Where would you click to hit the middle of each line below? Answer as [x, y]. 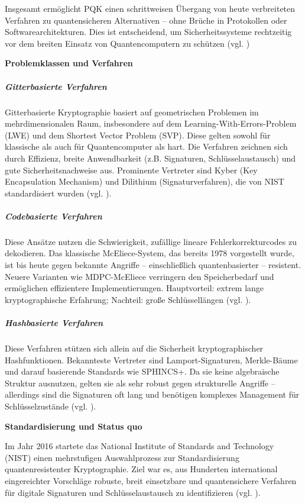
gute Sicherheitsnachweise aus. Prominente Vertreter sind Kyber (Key [131, 170]
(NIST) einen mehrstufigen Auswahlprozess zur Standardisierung [122, 457]
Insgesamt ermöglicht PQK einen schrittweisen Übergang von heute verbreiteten [150, 8]
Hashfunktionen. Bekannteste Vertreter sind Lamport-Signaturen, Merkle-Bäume [151, 359]
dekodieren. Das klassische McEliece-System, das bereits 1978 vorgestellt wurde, [150, 253]
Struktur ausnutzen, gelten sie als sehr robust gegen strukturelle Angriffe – [140, 383]
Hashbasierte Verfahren [54, 323]
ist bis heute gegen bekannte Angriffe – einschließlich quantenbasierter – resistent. [153, 265]
